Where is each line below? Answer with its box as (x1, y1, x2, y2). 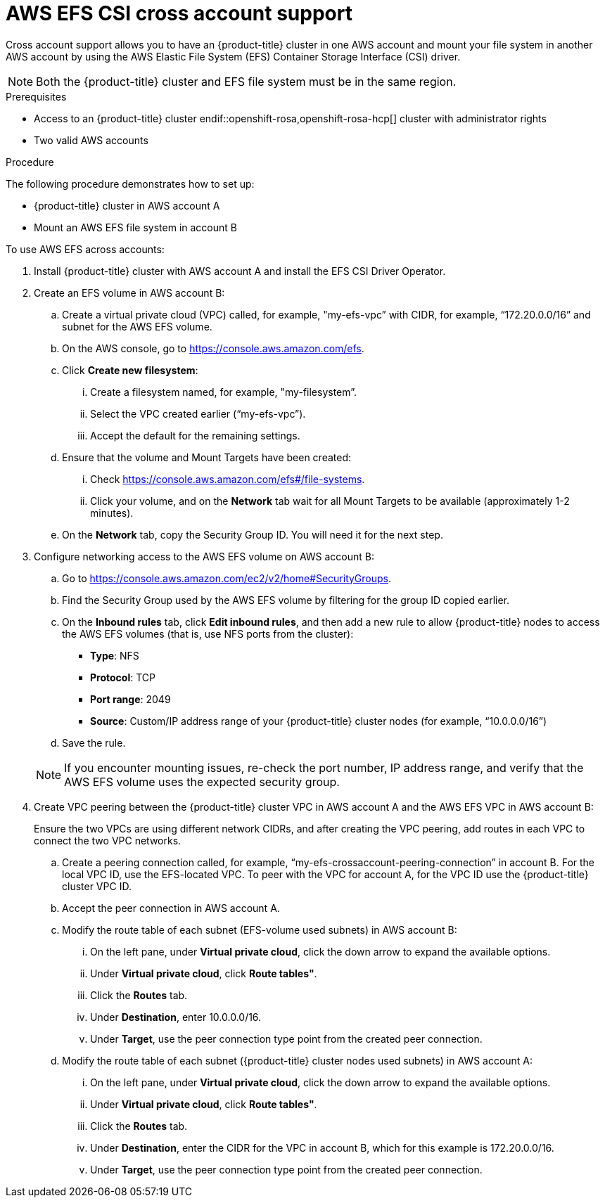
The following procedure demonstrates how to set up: (6, 177, 255, 190)
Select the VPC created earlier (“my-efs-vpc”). (90, 407, 306, 420)
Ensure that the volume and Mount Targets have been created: (62, 451, 352, 463)
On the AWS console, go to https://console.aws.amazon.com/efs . (62, 342, 364, 354)
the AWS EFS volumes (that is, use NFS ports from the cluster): (62, 627, 354, 640)
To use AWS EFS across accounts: (6, 243, 165, 255)
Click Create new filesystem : (62, 364, 198, 376)
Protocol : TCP (90, 671, 155, 683)
